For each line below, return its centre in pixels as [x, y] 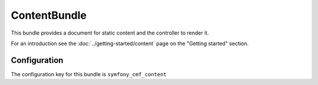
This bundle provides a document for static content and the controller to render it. [110, 33]
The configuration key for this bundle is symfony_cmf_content [89, 74]
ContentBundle [49, 15]
